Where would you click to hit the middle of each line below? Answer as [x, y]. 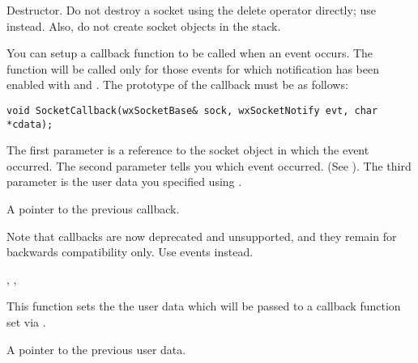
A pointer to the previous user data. [96, 349]
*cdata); [30, 124]
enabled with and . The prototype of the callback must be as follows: [177, 84]
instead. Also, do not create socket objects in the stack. [144, 25]
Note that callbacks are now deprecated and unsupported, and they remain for [202, 236]
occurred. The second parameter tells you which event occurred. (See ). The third [209, 165]
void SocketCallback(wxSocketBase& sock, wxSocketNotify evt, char [192, 110]
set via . [26, 322]
